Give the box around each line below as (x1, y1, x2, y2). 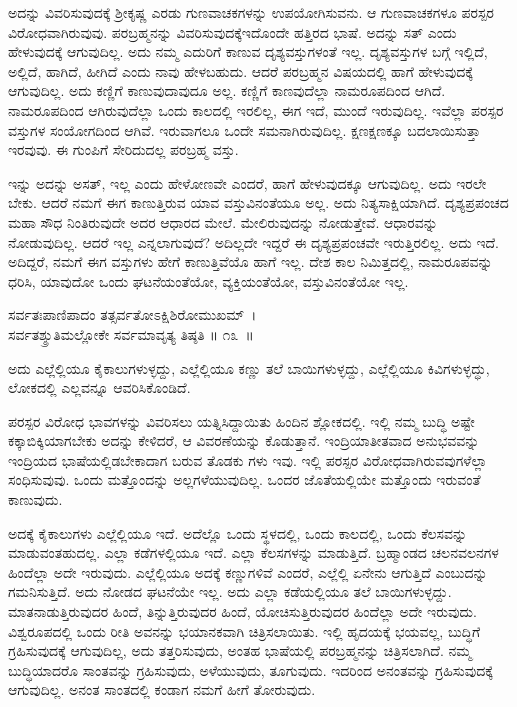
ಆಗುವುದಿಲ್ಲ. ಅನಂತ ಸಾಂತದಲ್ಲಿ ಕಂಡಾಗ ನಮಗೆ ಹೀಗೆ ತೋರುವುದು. (8, 679, 316, 700)
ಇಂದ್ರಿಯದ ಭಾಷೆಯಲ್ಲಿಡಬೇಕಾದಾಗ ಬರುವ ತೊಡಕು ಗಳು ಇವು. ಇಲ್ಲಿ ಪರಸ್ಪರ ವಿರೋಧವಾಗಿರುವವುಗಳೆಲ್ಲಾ (8, 449, 488, 470)
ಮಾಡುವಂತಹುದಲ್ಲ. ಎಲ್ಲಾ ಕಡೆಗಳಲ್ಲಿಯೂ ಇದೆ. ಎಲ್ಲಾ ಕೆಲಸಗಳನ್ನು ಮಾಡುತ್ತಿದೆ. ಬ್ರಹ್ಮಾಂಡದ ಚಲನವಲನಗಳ (8, 542, 499, 563)
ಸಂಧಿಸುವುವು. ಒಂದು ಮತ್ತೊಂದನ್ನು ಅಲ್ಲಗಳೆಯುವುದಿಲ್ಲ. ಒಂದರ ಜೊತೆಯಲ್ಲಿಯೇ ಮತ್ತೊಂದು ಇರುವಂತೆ (8, 469, 481, 490)
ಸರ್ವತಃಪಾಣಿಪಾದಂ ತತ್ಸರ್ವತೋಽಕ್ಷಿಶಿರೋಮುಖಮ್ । (8, 304, 257, 325)
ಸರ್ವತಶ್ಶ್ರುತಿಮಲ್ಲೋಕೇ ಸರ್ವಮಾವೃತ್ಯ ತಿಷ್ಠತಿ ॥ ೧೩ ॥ (8, 323, 254, 344)
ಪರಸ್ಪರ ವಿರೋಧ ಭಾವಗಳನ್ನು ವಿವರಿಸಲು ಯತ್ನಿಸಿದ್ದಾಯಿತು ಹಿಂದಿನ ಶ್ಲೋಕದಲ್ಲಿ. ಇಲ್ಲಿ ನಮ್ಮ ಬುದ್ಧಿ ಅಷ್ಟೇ (8, 410, 475, 431)
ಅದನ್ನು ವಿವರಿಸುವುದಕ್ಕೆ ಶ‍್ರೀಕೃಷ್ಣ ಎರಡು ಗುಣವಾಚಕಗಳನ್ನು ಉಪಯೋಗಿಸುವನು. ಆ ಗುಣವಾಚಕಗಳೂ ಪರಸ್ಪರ (8, 2, 494, 22)
